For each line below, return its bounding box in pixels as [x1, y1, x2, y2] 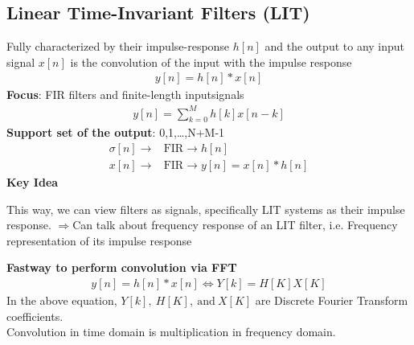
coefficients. [6, 307, 64, 324]
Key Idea [6, 174, 59, 190]
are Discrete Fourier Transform [255, 292, 408, 308]
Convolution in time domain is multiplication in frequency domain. [6, 323, 336, 340]
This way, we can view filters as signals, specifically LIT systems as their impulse [6, 200, 405, 217]
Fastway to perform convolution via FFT [6, 259, 237, 276]
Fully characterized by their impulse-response [6, 38, 230, 55]
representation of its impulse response [6, 232, 192, 248]
